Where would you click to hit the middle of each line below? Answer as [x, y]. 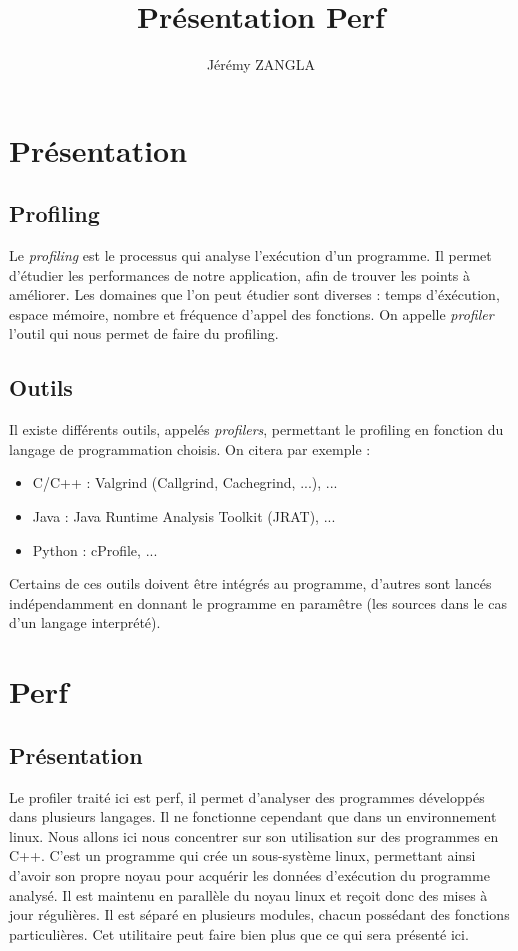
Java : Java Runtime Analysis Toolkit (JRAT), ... [184, 516]
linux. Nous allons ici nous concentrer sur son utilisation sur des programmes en [254, 835]
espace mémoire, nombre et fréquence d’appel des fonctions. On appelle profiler [251, 313]
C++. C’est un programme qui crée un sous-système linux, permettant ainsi [242, 855]
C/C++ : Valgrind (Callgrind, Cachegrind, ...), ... [185, 482]
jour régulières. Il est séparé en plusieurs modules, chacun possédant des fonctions [259, 914]
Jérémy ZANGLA [261, 64]
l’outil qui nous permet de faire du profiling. [144, 333]
